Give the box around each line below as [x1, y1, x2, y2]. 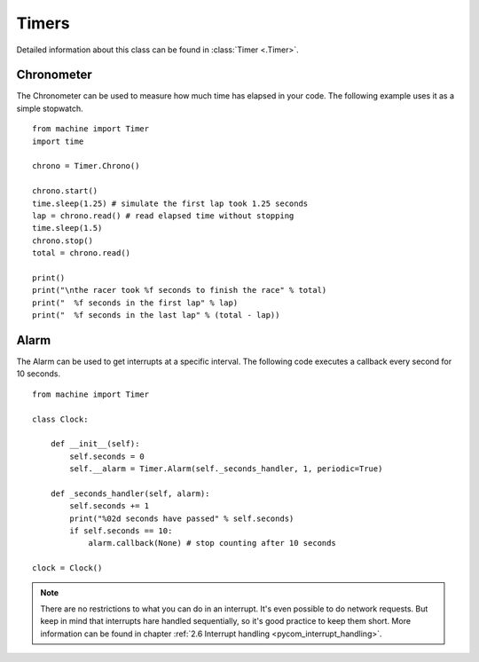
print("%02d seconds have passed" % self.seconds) [69, 513, 294, 524]
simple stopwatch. [16, 103, 83, 114]
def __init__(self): [50, 439, 140, 449]
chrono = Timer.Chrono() [32, 161, 140, 171]
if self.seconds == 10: [69, 526, 173, 536]
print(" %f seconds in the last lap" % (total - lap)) [32, 311, 280, 320]
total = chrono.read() [32, 248, 131, 258]
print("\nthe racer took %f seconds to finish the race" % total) [32, 285, 327, 296]
